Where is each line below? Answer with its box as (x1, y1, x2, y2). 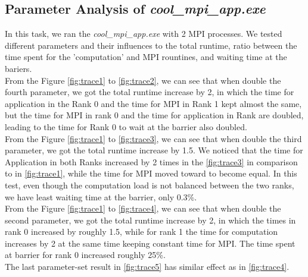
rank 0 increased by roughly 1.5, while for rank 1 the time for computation (5, 225, 278, 238)
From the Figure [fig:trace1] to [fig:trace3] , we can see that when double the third (5, 132, 302, 144)
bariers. (5, 62, 32, 74)
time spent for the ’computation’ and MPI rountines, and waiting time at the (5, 51, 287, 63)
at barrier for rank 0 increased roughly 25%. (5, 248, 166, 261)
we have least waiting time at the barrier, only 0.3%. (5, 190, 197, 203)
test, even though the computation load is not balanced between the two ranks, (5, 178, 294, 191)
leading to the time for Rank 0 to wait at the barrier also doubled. (5, 120, 247, 133)
